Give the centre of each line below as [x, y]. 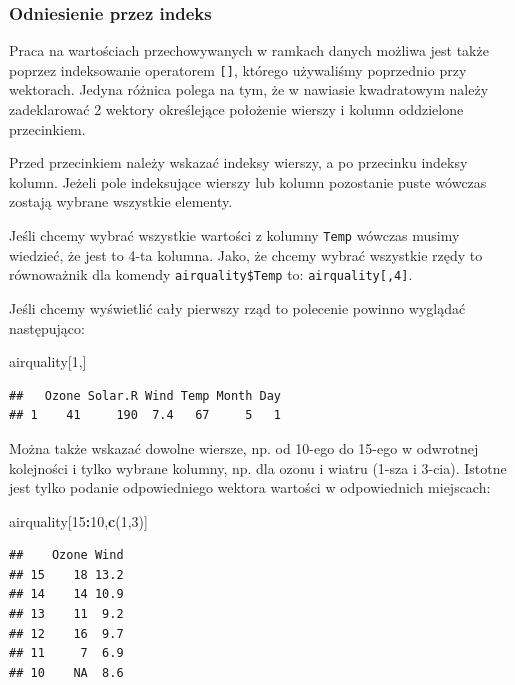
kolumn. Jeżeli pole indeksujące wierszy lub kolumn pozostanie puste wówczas [248, 181]
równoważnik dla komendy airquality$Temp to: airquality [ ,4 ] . [211, 274]
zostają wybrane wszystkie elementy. [121, 201]
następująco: [47, 327]
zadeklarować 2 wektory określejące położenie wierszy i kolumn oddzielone [236, 109]
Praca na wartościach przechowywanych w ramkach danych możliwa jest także [249, 50]
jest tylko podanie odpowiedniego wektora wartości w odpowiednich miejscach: [250, 487]
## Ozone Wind [66, 555]
